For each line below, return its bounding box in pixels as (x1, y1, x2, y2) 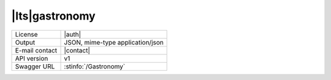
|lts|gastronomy (11, 9, 96, 23)
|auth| (64, 30, 82, 38)
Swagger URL (15, 62, 55, 70)
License (15, 30, 38, 38)
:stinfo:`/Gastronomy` (64, 62, 126, 70)
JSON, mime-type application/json (64, 38, 164, 46)
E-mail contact (15, 46, 58, 54)
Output (15, 38, 36, 46)
